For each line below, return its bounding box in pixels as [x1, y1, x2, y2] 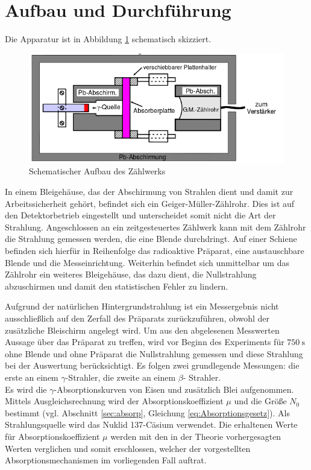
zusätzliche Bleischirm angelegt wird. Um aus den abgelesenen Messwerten [5, 323, 280, 336]
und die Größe [234, 395, 287, 407]
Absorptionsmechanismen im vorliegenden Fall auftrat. [5, 454, 207, 466]
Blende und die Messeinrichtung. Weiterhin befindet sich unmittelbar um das [5, 256, 289, 268]
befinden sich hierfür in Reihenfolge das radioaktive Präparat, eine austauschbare [5, 244, 304, 257]
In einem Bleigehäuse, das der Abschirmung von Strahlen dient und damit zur [5, 185, 294, 198]
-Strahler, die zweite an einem [65, 370, 176, 383]
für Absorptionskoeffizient [5, 430, 100, 442]
